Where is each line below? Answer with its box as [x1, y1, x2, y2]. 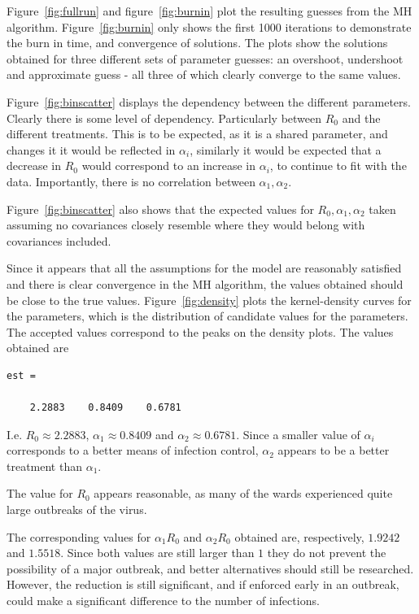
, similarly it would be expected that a [190, 141, 382, 158]
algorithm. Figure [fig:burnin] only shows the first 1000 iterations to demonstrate [7, 18, 412, 35]
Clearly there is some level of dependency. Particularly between [7, 109, 322, 126]
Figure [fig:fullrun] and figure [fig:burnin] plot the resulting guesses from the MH [7, 2, 412, 19]
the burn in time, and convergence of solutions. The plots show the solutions [7, 34, 388, 51]
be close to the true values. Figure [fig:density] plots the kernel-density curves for [7, 291, 412, 308]
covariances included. [7, 232, 111, 249]
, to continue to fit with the [269, 157, 407, 174]
